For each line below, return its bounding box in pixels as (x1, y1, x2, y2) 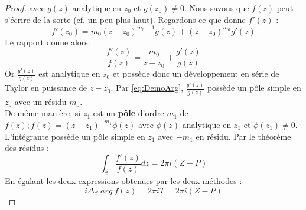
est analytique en (38, 67, 100, 80)
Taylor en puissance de (5, 81, 87, 94)
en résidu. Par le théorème (196, 130, 291, 142)
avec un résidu (14, 95, 67, 107)
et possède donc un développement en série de (112, 67, 279, 80)
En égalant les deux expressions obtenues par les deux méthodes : (5, 174, 242, 186)
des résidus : (5, 142, 49, 154)
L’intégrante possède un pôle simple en (5, 130, 145, 142)
